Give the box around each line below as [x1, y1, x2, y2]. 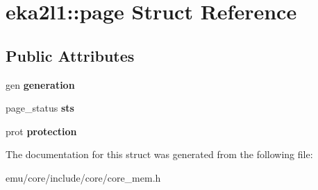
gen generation [6, 77, 75, 92]
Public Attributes [6, 44, 135, 66]
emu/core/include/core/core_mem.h [6, 170, 161, 184]
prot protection [6, 123, 77, 138]
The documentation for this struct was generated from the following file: [6, 147, 313, 162]
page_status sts [6, 101, 74, 115]
